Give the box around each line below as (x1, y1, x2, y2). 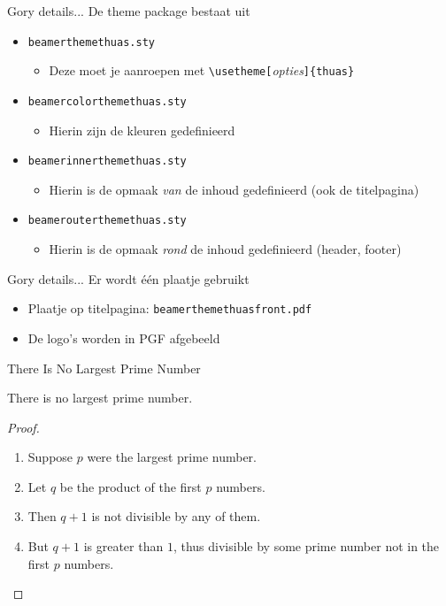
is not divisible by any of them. (91, 507, 261, 525)
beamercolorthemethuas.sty (27, 95, 187, 108)
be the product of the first (59, 477, 202, 495)
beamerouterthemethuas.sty (27, 214, 187, 227)
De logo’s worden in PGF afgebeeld (27, 328, 220, 347)
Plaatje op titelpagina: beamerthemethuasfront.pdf (27, 299, 312, 318)
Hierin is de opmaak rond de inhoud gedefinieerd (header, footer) (49, 240, 402, 258)
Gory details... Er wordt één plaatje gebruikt (7, 269, 250, 288)
